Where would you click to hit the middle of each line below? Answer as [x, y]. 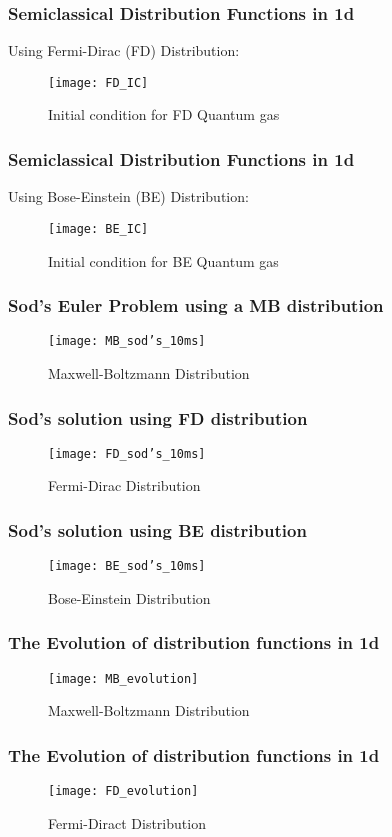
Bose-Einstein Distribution [129, 597]
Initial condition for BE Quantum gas [163, 260]
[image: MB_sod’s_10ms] [127, 341]
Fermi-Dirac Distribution [124, 485]
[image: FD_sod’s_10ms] [127, 453]
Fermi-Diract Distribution [127, 822]
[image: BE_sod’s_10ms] [127, 566]
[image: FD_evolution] [123, 791]
